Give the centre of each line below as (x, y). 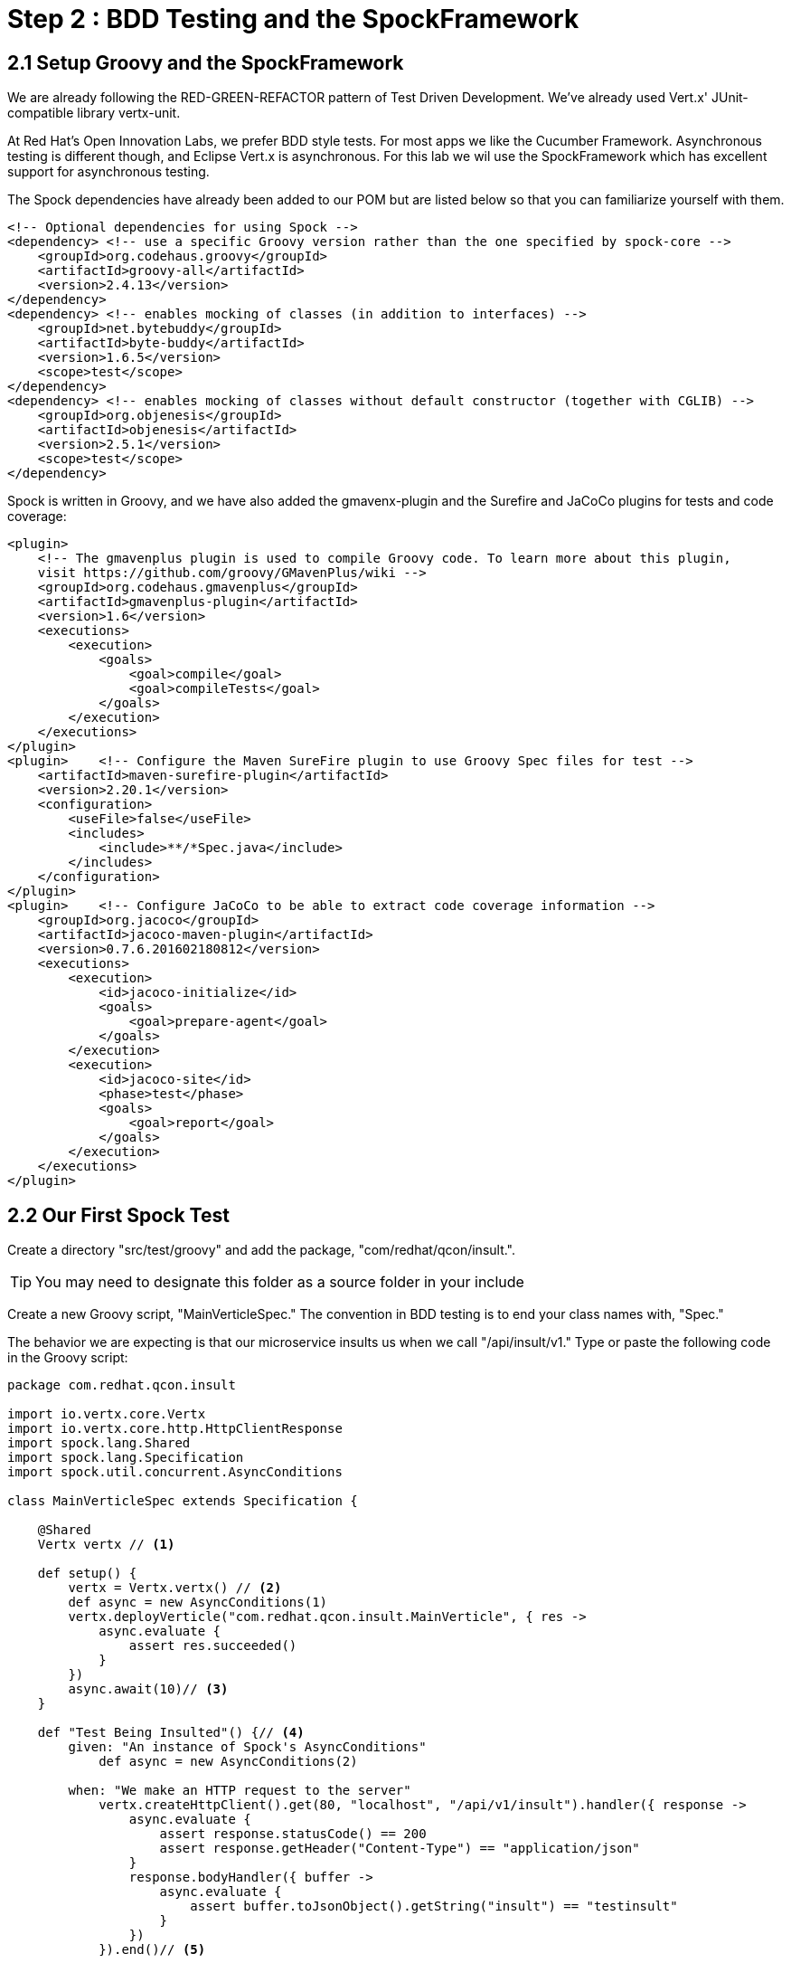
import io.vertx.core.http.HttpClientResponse (175, 1429)
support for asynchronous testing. (108, 172)
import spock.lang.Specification (126, 1458)
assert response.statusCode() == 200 (293, 1834)
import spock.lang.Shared (99, 1443)
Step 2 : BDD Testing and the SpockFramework (293, 19)
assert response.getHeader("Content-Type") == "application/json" (400, 1849)
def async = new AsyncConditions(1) (198, 1603)
